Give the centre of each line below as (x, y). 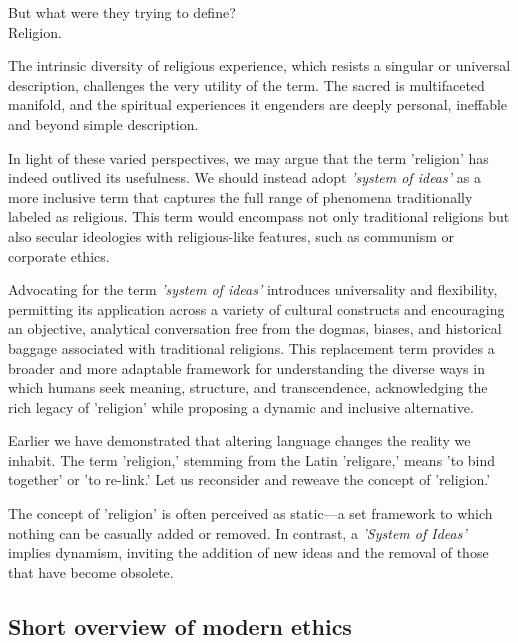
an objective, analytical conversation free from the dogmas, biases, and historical (255, 328)
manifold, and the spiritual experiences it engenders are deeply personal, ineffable (258, 104)
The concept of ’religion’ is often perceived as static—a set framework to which (250, 513)
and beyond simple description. (103, 123)
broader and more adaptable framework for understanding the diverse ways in (246, 367)
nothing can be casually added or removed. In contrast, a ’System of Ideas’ (237, 532)
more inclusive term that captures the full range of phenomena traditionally (240, 196)
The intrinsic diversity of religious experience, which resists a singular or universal (259, 65)
